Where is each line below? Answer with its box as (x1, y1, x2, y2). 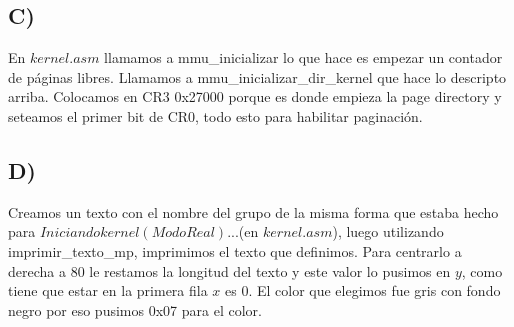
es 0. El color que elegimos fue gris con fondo (225, 280, 501, 301)
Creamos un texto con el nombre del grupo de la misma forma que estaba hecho (8, 201, 499, 222)
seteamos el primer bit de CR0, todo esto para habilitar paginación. (8, 105, 423, 126)
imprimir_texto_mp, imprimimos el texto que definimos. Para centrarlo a (8, 240, 462, 261)
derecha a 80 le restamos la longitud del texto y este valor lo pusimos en (8, 260, 451, 281)
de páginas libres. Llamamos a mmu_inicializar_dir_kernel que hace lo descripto (8, 66, 507, 87)
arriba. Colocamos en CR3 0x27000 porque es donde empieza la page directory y (8, 86, 502, 107)
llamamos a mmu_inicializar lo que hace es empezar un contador (104, 47, 503, 68)
